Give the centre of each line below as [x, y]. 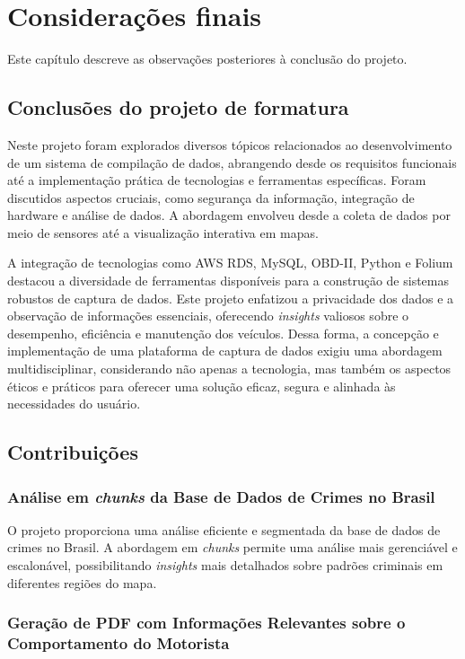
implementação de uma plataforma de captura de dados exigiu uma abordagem [225, 351]
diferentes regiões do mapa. [82, 582]
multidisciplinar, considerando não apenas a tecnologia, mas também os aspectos [229, 369]
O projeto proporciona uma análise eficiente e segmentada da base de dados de [224, 529]
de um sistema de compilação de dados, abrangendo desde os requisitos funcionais [232, 162]
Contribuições [73, 452]
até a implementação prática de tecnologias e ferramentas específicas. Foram [217, 180]
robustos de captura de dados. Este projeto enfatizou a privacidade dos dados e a [231, 298]
